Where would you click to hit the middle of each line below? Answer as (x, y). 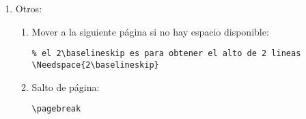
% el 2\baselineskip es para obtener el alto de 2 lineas (166, 54)
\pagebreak (56, 109)
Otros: (29, 8)
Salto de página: (66, 87)
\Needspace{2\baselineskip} (95, 65)
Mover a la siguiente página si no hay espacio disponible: (150, 31)
